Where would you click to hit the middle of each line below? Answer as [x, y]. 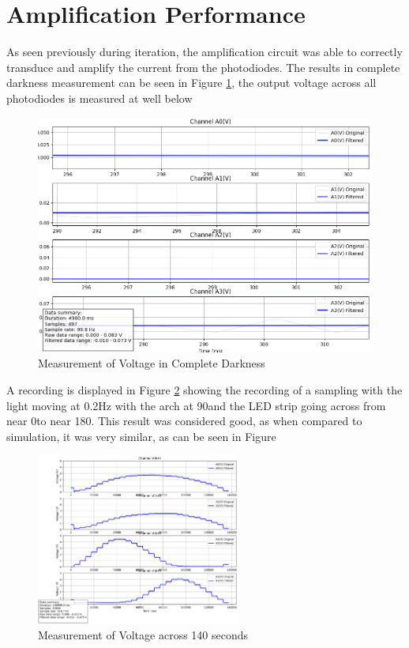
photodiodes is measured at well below [99, 98]
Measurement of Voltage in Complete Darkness [152, 363]
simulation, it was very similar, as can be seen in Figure [141, 436]
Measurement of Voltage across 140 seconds [143, 635]
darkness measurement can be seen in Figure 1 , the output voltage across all [191, 83]
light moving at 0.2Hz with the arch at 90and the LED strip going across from [196, 405]
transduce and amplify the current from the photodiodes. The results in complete [203, 67]
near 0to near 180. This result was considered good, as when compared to [184, 421]
